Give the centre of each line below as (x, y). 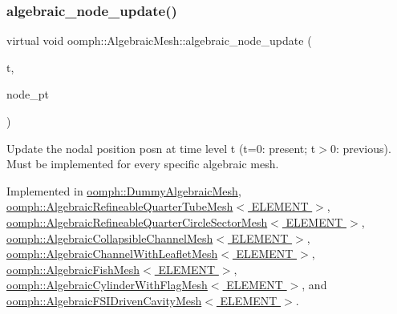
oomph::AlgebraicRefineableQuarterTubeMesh (120, 206)
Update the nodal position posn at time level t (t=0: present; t (161, 148)
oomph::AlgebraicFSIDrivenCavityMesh (104, 300)
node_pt (28, 94)
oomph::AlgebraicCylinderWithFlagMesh (107, 285)
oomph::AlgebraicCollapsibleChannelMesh (110, 238)
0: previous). (361, 148)
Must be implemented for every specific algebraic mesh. (143, 164)
